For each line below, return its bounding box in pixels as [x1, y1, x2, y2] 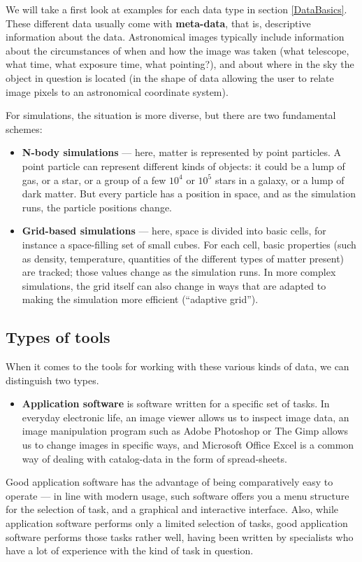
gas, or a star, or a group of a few [22, 172, 166, 187]
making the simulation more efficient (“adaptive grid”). [22, 292, 259, 307]
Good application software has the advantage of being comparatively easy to [6, 475, 333, 489]
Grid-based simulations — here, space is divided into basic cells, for [22, 223, 326, 238]
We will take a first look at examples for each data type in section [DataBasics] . [6, 2, 347, 16]
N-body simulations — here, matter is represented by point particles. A [22, 145, 342, 160]
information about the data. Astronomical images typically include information [6, 29, 345, 44]
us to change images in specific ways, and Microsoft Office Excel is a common [22, 437, 354, 452]
